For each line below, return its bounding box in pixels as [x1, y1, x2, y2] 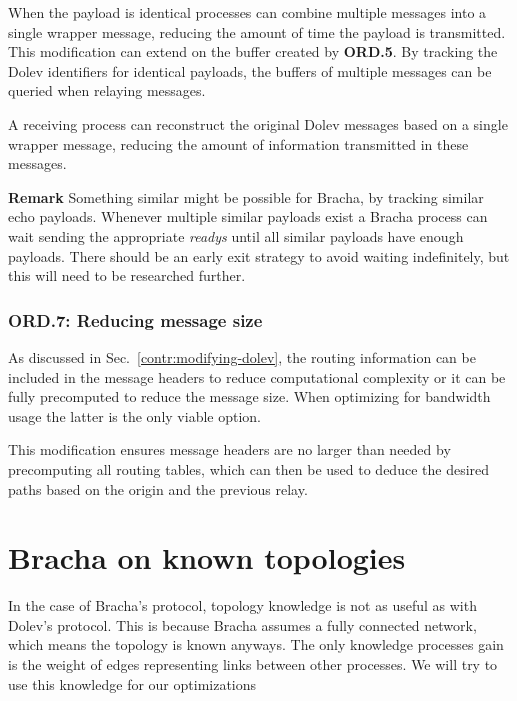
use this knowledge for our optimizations [8, 673, 257, 694]
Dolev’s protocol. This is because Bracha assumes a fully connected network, [8, 614, 477, 635]
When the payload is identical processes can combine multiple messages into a [8, 2, 487, 22]
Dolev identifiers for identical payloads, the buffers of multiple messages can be [8, 60, 492, 81]
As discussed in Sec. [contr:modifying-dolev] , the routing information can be [8, 346, 476, 367]
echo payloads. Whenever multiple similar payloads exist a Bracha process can [8, 206, 488, 227]
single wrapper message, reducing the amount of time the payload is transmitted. [8, 21, 506, 42]
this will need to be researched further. [8, 265, 246, 286]
